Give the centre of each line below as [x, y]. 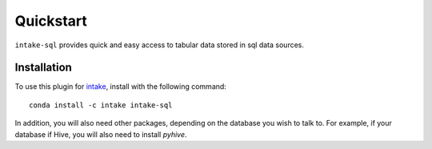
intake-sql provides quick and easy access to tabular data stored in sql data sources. [159, 45]
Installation [43, 68]
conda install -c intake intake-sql [101, 105]
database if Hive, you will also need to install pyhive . [101, 134]
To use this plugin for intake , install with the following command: [121, 87]
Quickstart [51, 21]
